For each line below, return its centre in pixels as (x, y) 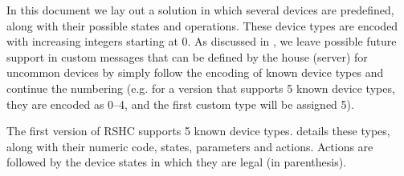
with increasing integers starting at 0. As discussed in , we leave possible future (202, 41)
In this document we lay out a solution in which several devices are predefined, (200, 10)
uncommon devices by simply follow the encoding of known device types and (195, 72)
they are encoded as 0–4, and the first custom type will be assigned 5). (180, 104)
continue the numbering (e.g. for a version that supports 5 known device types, (201, 88)
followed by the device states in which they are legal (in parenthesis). (177, 162)
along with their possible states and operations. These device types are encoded (202, 25)
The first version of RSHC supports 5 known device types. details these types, (198, 131)
